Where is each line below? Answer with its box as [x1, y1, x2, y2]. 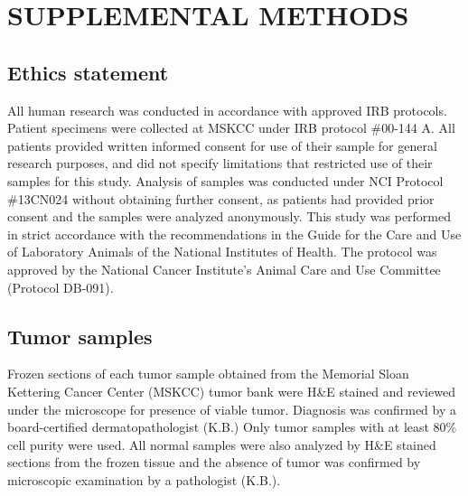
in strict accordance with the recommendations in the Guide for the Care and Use [7, 224, 462, 243]
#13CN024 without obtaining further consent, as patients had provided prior [7, 189, 435, 208]
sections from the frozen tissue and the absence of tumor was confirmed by [7, 453, 421, 472]
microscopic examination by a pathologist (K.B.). [7, 470, 281, 489]
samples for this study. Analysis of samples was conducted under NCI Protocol [7, 171, 444, 190]
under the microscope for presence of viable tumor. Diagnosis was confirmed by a [7, 399, 457, 418]
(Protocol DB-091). [7, 277, 114, 296]
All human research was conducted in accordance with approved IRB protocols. [7, 100, 447, 119]
